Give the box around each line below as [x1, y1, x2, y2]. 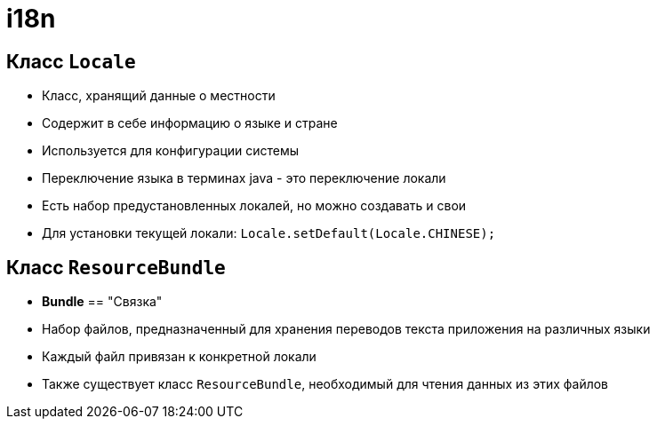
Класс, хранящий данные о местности [42, 88, 276, 104]
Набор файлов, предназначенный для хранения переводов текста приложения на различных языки [42, 321, 651, 337]
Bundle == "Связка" [42, 294, 163, 310]
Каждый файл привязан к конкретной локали [42, 349, 316, 365]
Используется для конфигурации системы [42, 143, 300, 159]
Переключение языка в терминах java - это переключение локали [42, 170, 446, 186]
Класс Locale [6, 50, 136, 73]
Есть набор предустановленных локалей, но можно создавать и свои [42, 198, 467, 214]
